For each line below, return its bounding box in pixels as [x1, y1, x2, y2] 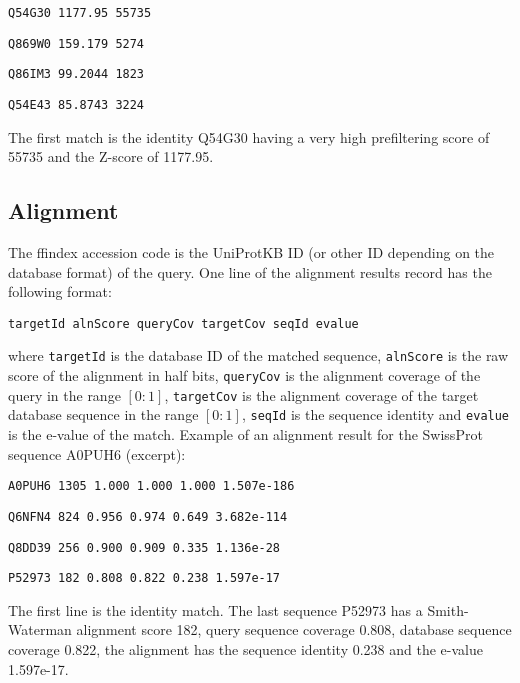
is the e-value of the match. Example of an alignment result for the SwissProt [8, 424, 483, 445]
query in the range [8, 384, 121, 405]
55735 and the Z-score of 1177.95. [8, 146, 214, 167]
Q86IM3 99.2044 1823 [8, 67, 145, 82]
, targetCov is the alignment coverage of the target [164, 384, 479, 405]
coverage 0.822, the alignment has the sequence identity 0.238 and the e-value [8, 639, 483, 660]
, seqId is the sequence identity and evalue [241, 404, 510, 425]
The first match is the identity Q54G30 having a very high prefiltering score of [8, 126, 490, 147]
